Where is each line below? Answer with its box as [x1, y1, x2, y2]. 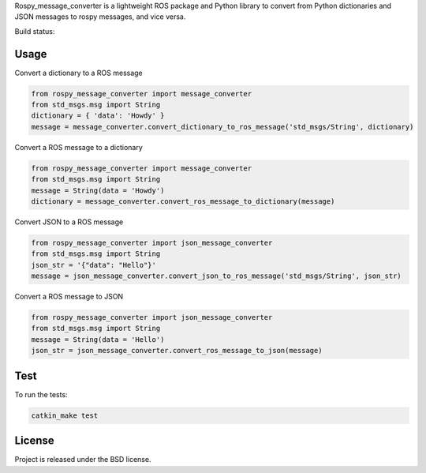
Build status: [14, 26, 55, 36]
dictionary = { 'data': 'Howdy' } [31, 111, 165, 120]
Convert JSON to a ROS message [14, 217, 124, 227]
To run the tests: [14, 389, 68, 399]
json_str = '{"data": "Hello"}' [31, 261, 157, 269]
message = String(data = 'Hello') [31, 335, 165, 343]
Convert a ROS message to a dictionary [14, 142, 144, 152]
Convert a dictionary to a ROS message [14, 68, 144, 77]
